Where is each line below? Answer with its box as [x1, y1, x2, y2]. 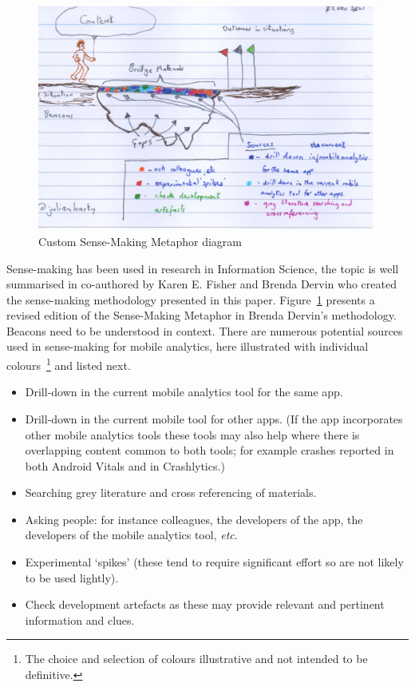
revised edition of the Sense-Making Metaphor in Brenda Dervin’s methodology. [6, 307, 397, 324]
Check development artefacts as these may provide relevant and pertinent [25, 596, 385, 613]
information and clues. [25, 611, 135, 628]
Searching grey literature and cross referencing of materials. [25, 484, 317, 501]
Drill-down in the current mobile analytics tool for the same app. [25, 383, 343, 400]
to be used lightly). [25, 569, 119, 586]
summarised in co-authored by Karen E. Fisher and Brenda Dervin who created [6, 276, 397, 292]
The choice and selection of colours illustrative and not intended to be [25, 650, 368, 667]
